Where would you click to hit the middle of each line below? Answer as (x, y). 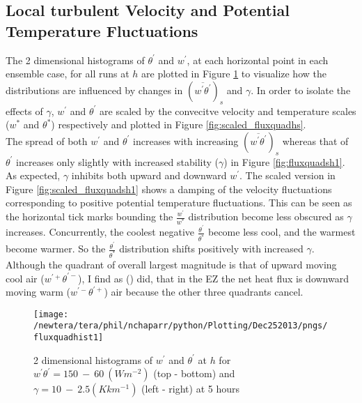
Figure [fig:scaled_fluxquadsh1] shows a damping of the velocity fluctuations (169, 189)
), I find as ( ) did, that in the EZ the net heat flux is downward (213, 278)
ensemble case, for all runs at (68, 74)
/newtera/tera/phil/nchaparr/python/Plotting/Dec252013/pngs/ (181, 326)
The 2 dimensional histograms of (75, 60)
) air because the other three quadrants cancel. (204, 292)
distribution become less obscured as (266, 216)
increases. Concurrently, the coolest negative (100, 232)
